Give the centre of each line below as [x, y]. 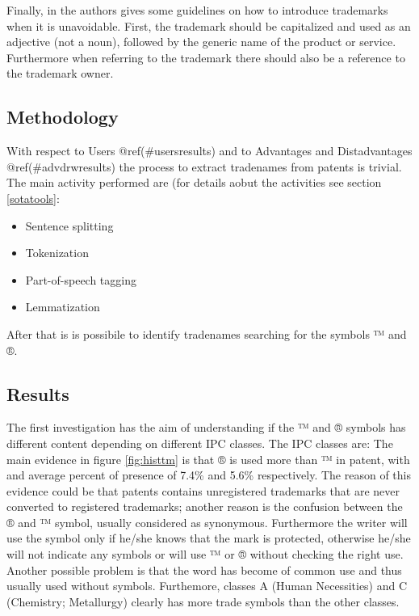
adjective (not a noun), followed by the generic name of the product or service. [201, 42]
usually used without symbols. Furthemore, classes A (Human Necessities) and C [207, 586]
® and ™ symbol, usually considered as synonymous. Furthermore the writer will [207, 522]
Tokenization [57, 253]
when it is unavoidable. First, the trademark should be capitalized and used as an [209, 25]
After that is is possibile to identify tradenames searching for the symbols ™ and [207, 333]
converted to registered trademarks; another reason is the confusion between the [205, 506]
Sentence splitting [69, 225]
